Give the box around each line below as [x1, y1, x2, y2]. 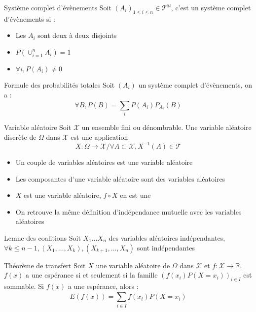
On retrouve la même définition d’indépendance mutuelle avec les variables [15, 206, 242, 217]
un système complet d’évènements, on [138, 79, 253, 90]
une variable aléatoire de [96, 260, 170, 270]
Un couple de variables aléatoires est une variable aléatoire [15, 156, 193, 167]
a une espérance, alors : [68, 281, 139, 291]
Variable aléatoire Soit [4, 122, 72, 132]
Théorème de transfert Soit [4, 260, 86, 270]
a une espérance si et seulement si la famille [26, 270, 158, 280]
